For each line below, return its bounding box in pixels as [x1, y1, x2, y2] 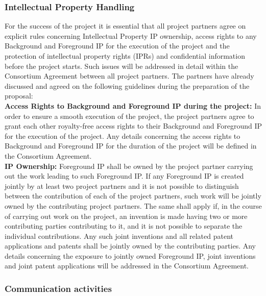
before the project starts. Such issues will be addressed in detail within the [5, 60, 238, 71]
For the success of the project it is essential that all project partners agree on [5, 20, 246, 31]
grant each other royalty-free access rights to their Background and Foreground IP [5, 120, 262, 131]
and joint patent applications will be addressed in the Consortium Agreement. [5, 260, 249, 271]
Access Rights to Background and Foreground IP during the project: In [5, 100, 261, 111]
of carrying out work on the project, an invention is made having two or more [5, 210, 248, 221]
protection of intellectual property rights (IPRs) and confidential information [5, 51, 245, 61]
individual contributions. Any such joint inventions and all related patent [5, 230, 233, 241]
